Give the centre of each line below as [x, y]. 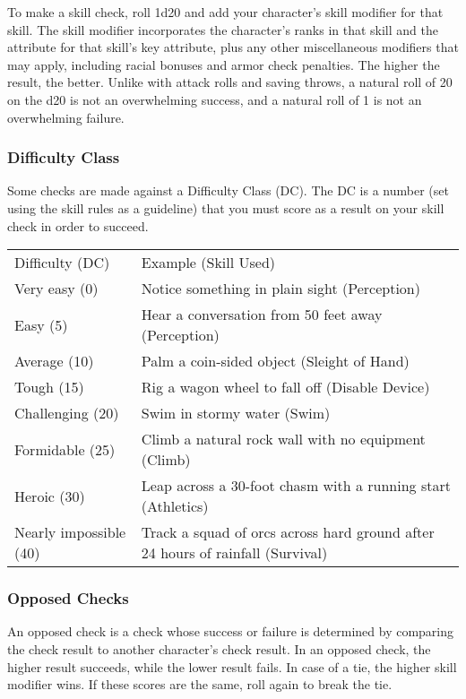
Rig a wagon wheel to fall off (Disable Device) [285, 387]
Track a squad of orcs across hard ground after [288, 532]
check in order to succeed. [78, 225]
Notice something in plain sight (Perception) [280, 289]
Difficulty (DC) [62, 263]
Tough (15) [49, 387]
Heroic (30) [50, 496]
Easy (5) [41, 324]
